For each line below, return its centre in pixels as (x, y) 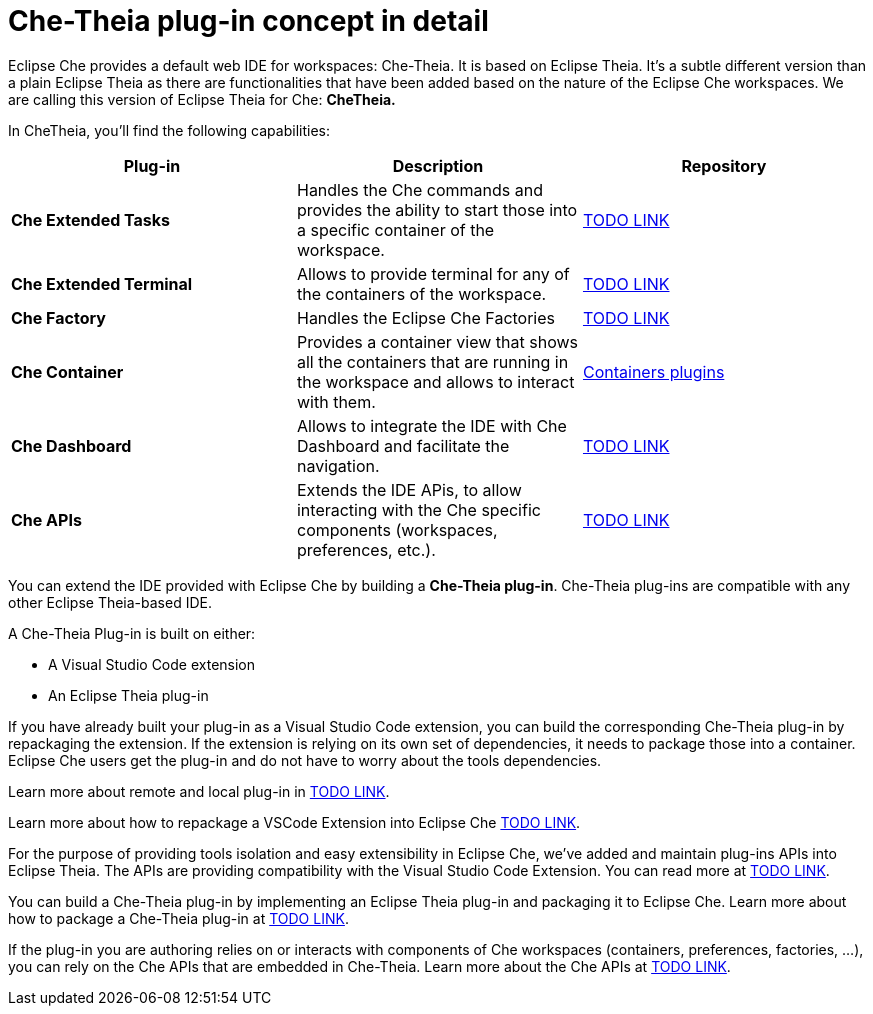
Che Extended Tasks (91, 219)
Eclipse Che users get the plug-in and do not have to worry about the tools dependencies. (305, 760)
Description (438, 165)
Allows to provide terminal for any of (433, 273)
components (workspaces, (397, 529)
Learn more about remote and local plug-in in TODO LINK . (199, 791)
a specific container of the (395, 229)
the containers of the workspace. (421, 293)
